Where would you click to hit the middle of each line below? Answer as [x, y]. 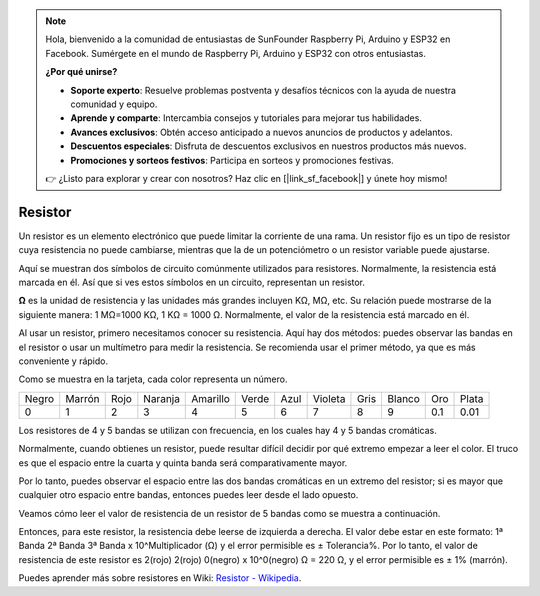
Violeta [329, 398]
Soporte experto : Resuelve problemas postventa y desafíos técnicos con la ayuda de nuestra [263, 90]
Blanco [403, 398]
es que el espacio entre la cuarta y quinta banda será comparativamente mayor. [183, 462]
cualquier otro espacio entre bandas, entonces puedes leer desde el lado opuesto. [188, 495]
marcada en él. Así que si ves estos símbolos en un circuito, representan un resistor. [191, 282]
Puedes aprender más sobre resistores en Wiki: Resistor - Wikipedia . [160, 578]
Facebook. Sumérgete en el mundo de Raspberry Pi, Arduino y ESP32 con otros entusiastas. [236, 53]
